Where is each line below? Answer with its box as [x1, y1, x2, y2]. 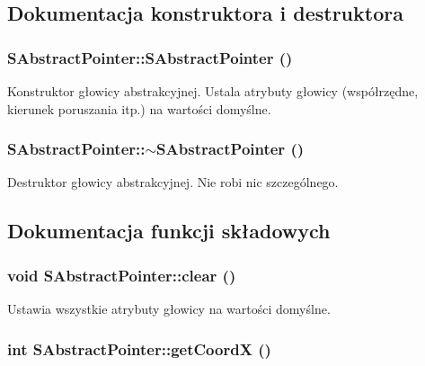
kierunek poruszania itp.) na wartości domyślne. [7, 99, 271, 118]
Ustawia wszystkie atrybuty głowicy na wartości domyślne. [7, 299, 331, 317]
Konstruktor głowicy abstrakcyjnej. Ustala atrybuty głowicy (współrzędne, [7, 82, 419, 100]
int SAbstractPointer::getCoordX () [7, 337, 271, 360]
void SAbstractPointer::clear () [7, 263, 236, 286]
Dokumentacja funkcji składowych [7, 217, 331, 245]
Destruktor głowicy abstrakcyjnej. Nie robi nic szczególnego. [7, 173, 339, 192]
